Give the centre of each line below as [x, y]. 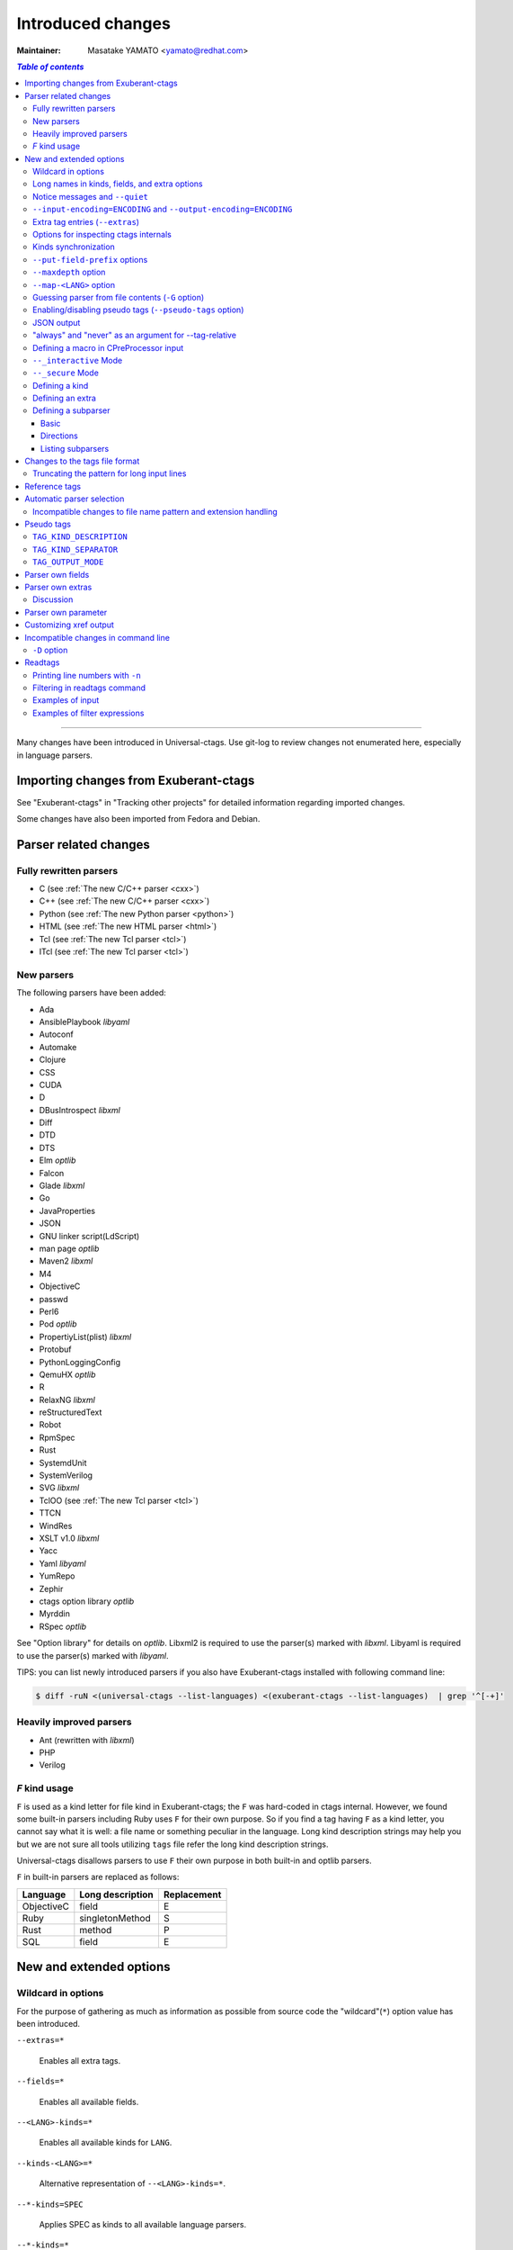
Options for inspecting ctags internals [102, 235]
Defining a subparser [71, 410]
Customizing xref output [69, 625]
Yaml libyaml [62, 1563]
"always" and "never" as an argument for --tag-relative [135, 335]
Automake [58, 1047]
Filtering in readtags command [89, 688]
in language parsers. [55, 755]
